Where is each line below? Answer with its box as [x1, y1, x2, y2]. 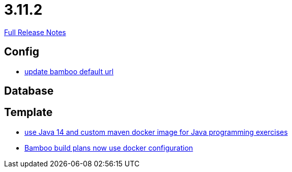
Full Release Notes [4, 27, 66, 37]
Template [4, 106, 53, 119]
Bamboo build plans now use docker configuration [24, 143, 193, 152]
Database [4, 84, 54, 98]
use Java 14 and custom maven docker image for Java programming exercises [24, 127, 288, 136]
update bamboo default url [24, 67, 114, 76]
